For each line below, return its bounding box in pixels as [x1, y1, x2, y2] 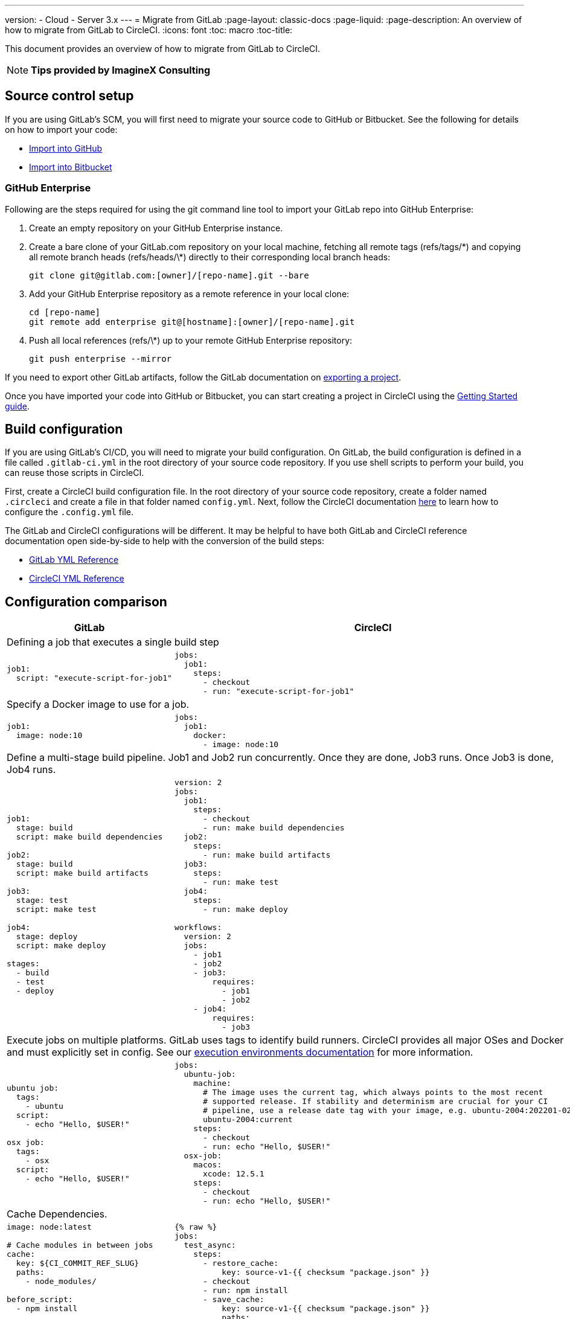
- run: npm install [202, 1286, 288, 1295]
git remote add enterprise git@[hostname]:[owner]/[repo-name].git [29, 316, 355, 327]
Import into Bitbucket [29, 161, 112, 172]
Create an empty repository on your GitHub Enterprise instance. [29, 222, 283, 233]
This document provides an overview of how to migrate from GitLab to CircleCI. [5, 43, 321, 54]
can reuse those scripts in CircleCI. [5, 467, 144, 478]
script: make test [16, 905, 97, 914]
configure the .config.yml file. [5, 507, 134, 518]
